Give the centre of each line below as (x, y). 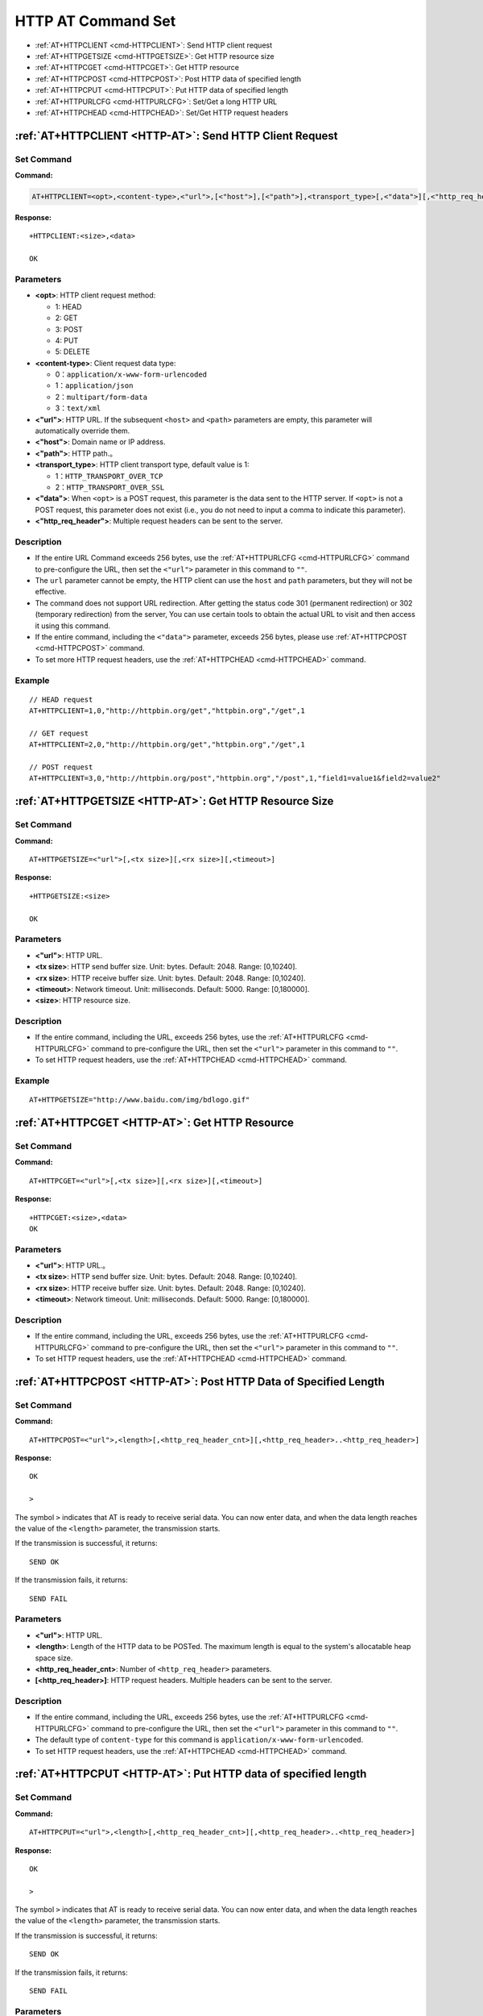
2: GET (66, 318)
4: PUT (67, 340)
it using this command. (72, 626)
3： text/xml (78, 408)
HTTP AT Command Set (95, 21)
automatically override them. (83, 431)
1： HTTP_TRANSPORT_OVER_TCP (109, 476)
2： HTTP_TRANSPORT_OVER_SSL (110, 487)
